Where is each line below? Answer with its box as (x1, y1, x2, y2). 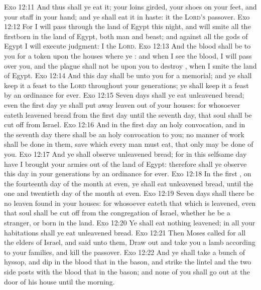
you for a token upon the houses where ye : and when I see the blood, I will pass (4, 50, 252, 61)
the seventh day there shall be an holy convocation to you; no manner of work (4, 129, 244, 139)
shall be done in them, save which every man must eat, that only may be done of (4, 139, 253, 149)
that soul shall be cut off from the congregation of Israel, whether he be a (4, 207, 230, 218)
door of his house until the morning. (4, 276, 115, 286)
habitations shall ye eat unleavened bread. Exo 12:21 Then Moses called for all (4, 227, 246, 237)
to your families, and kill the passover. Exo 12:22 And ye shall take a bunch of (4, 246, 245, 257)
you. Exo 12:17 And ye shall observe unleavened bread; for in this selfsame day (4, 148, 247, 159)
